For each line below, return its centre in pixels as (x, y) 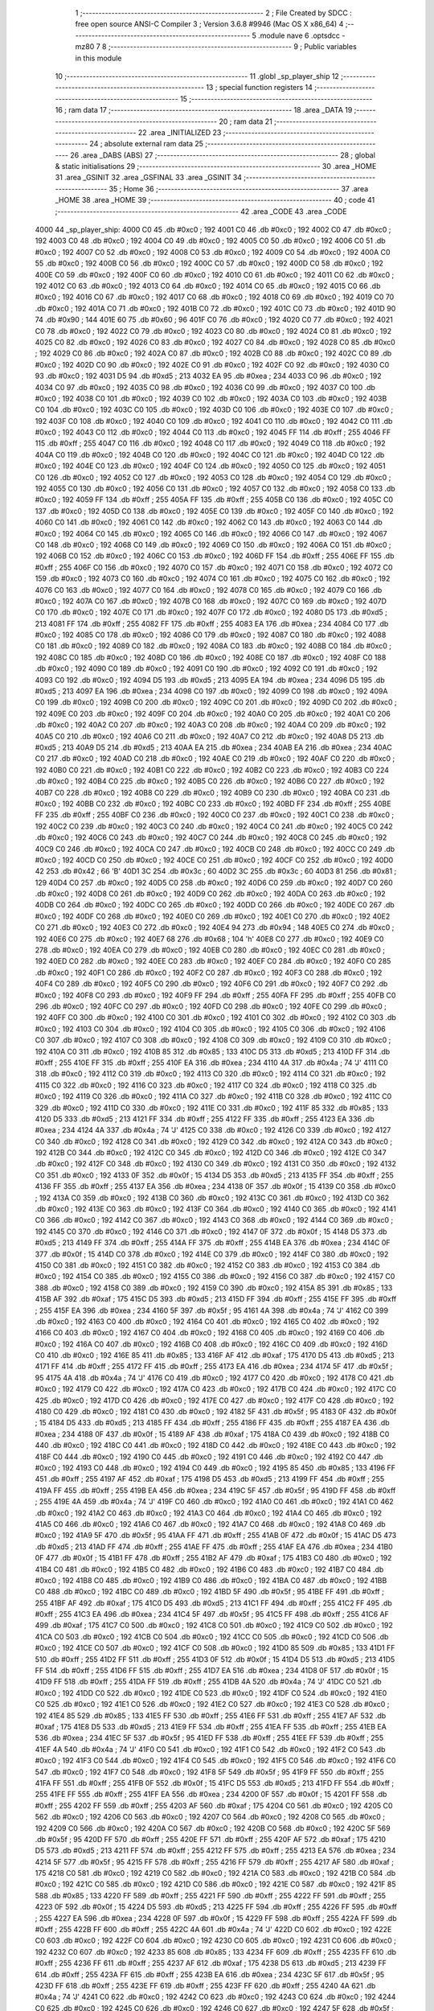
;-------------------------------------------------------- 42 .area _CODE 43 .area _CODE (201, 211)
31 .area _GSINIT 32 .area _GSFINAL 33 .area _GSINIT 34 (149, 178)
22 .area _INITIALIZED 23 (180, 132)
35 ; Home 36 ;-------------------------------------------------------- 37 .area (239, 188)
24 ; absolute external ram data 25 (147, 144)
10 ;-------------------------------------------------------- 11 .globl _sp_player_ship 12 (197, 76)
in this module (98, 58)
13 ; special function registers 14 (260, 88)
